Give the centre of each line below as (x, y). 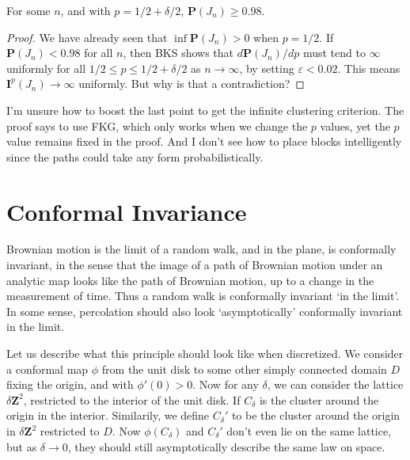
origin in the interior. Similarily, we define (108, 415)
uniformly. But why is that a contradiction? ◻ (192, 84)
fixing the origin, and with (70, 384)
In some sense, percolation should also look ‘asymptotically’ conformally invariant (205, 311)
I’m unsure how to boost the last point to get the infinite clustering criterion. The (205, 110)
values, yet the (355, 125)
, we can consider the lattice (335, 384)
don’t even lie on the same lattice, (309, 431)
